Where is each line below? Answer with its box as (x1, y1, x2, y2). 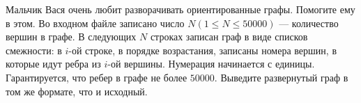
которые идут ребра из (6, 56, 101, 71)
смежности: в (6, 42, 62, 57)
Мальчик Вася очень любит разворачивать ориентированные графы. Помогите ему (6, 2, 355, 16)
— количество (279, 15, 339, 30)
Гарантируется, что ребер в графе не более (6, 70, 187, 84)
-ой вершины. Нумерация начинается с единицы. (107, 56, 315, 71)
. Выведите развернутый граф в (214, 70, 348, 84)
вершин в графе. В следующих (6, 29, 137, 44)
